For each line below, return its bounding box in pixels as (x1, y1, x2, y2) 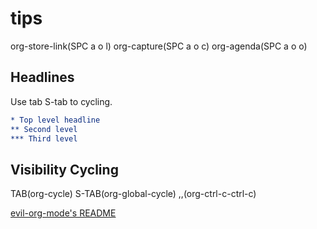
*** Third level (10, 133, 78, 144)
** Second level (10, 124, 78, 134)
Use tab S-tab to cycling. (10, 95, 113, 107)
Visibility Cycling (10, 161, 119, 178)
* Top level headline (10, 115, 101, 125)
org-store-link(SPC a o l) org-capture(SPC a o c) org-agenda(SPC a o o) (10, 40, 308, 52)
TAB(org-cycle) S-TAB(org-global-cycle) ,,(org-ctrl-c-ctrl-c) (10, 188, 257, 200)
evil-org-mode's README (10, 207, 117, 219)
